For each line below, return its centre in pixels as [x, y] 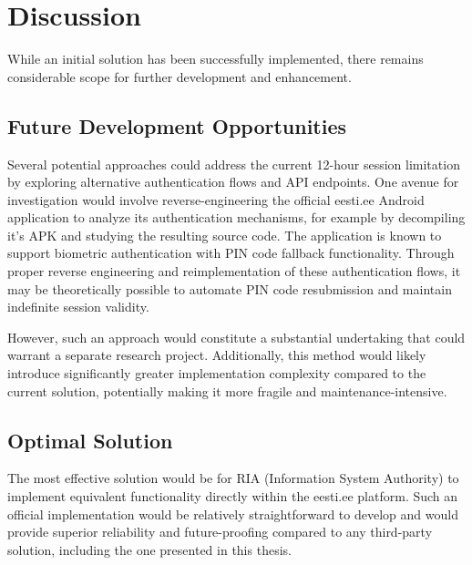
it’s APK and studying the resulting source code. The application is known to [225, 235]
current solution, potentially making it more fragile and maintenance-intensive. [227, 390]
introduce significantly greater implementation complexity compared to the [217, 373]
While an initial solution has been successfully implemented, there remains [215, 59]
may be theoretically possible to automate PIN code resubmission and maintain [230, 288]
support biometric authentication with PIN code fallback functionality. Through [231, 253]
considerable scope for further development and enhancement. [180, 76]
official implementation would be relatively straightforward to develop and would [233, 514]
